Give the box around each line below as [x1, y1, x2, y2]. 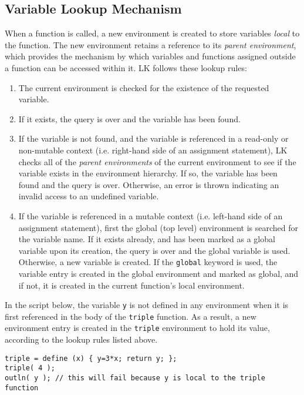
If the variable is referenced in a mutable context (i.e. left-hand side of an [18, 209, 283, 222]
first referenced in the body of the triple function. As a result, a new [5, 310, 256, 322]
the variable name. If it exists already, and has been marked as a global [18, 233, 275, 245]
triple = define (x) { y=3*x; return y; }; [5, 354, 177, 363]
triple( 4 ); [5, 364, 55, 373]
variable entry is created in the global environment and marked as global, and [18, 267, 299, 279]
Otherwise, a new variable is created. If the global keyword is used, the [18, 256, 278, 268]
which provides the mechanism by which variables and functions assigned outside [5, 50, 296, 62]
